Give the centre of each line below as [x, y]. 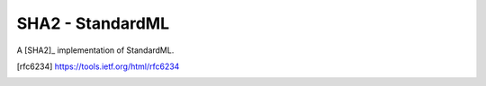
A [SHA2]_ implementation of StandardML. [95, 50]
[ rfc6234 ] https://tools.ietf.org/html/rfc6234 [98, 66]
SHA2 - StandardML [93, 23]
